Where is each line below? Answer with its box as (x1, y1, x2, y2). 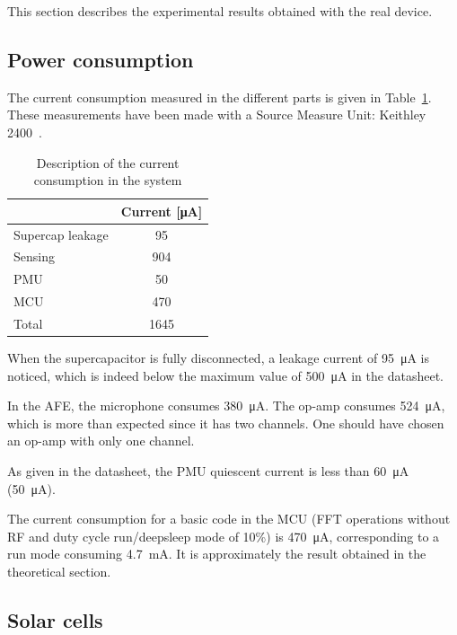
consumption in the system (33, 171, 182, 190)
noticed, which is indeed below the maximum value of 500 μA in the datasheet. (7, 366, 444, 384)
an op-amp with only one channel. (7, 431, 195, 450)
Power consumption (7, 45, 194, 73)
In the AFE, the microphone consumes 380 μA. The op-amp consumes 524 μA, (7, 396, 445, 415)
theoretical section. (7, 562, 111, 581)
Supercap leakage (13, 225, 109, 243)
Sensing (13, 247, 55, 266)
